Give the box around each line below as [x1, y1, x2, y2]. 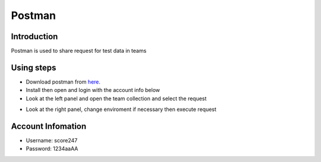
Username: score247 [26, 137, 78, 144]
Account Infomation [11, 121, 87, 131]
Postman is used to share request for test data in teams [11, 47, 147, 55]
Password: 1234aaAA [26, 145, 78, 153]
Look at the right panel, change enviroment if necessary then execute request [26, 106, 217, 113]
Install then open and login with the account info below [26, 87, 160, 94]
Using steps [11, 62, 56, 72]
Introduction [11, 31, 58, 42]
